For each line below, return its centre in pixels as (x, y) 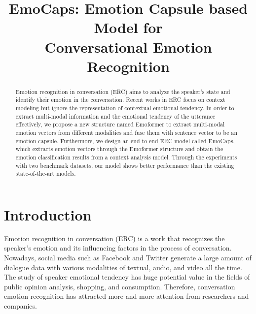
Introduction (48, 214)
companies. (20, 306)
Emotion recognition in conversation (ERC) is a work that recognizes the (114, 238)
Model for (128, 27)
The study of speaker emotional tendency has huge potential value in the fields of (127, 277)
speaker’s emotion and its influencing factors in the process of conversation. (118, 248)
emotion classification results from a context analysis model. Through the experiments (126, 157)
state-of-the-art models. (46, 173)
